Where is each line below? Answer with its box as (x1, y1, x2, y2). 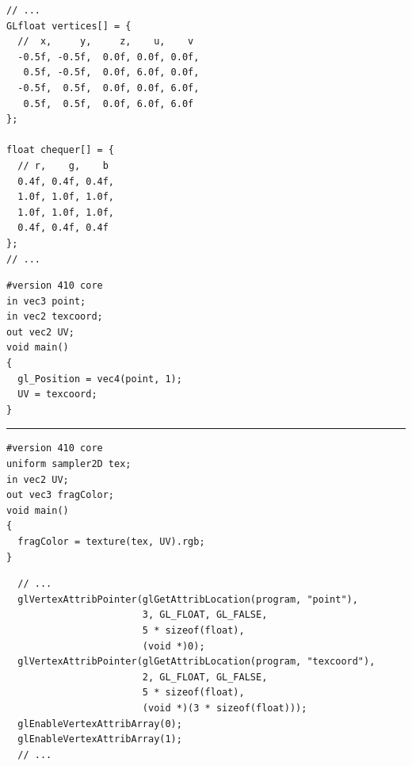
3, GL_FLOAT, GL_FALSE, (142, 609, 268, 621)
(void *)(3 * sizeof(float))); (142, 702, 307, 714)
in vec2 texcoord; (6, 311, 103, 323)
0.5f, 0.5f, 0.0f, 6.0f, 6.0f (23, 98, 194, 109)
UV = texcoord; (17, 389, 97, 400)
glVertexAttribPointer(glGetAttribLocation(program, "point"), (17, 593, 358, 605)
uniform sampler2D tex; (6, 458, 132, 470)
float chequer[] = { (6, 144, 115, 156)
